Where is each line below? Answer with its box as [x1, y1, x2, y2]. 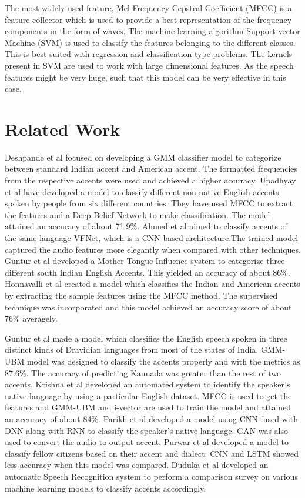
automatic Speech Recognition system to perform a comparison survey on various [5, 470, 298, 482]
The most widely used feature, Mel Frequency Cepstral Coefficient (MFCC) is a [5, 2, 292, 14]
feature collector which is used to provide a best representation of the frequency [5, 13, 292, 25]
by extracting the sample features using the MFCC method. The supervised [5, 289, 278, 301]
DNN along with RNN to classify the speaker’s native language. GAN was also [5, 424, 289, 436]
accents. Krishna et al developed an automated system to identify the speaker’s [5, 378, 290, 390]
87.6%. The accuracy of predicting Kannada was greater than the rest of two [5, 366, 281, 379]
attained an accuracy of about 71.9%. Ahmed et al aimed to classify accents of [5, 220, 287, 232]
